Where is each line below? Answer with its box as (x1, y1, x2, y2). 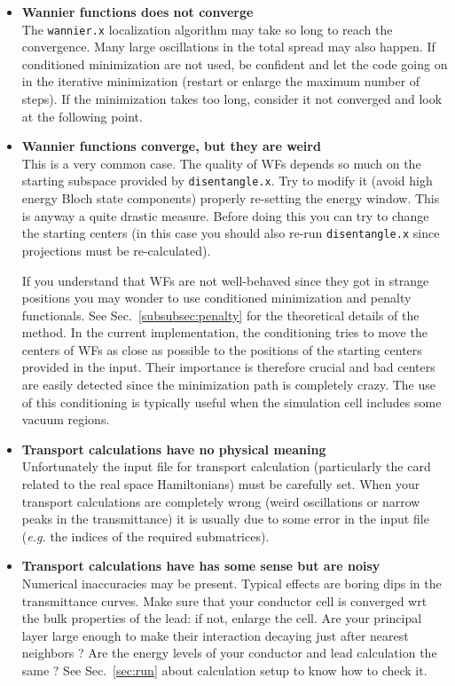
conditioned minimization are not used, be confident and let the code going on (21, 54, 448, 73)
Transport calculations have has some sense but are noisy (21, 556, 380, 575)
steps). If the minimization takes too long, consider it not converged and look (21, 90, 443, 108)
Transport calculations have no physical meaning (21, 439, 326, 458)
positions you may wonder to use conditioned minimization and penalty (21, 288, 412, 307)
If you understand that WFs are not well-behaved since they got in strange (21, 271, 429, 289)
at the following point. (21, 106, 143, 125)
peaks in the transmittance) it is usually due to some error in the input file (21, 509, 429, 528)
